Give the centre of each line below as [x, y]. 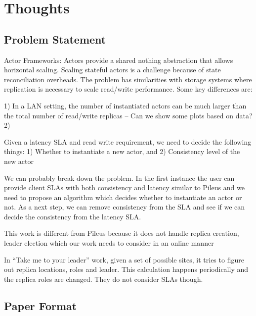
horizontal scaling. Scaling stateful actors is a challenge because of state [112, 70]
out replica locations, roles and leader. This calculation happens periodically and [126, 269]
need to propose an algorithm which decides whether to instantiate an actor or [123, 197]
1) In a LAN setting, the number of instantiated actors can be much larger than [125, 105]
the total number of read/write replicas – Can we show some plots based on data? [128, 115]
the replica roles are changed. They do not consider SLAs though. [104, 279]
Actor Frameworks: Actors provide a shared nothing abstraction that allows [119, 60]
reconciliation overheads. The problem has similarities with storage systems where [128, 79]
